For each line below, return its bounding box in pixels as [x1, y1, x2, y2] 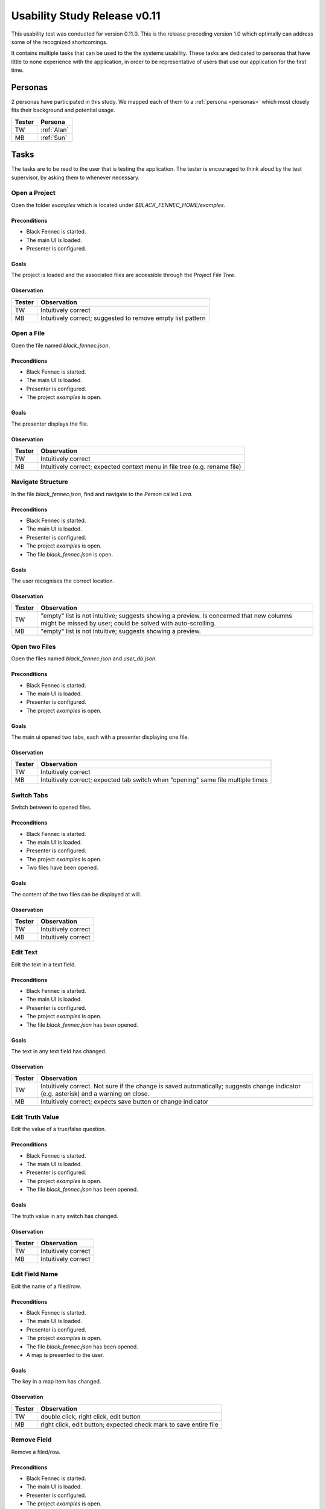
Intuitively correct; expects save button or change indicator [40, 1097, 209, 1106]
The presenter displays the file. [11, 420, 89, 427]
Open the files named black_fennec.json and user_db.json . [11, 655, 157, 662]
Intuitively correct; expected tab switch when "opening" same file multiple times [40, 776, 268, 784]
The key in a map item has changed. [11, 1378, 101, 1385]
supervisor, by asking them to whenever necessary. [11, 174, 140, 181]
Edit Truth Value [11, 1112, 60, 1121]
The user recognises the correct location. [11, 577, 115, 584]
